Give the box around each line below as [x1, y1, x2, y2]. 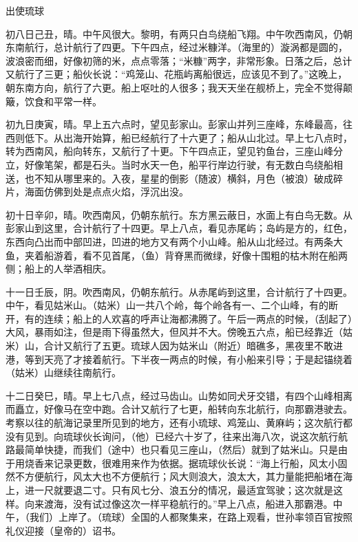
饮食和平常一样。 [24, 94, 102, 108]
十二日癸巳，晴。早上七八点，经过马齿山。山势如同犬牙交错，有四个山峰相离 [6, 388, 352, 402]
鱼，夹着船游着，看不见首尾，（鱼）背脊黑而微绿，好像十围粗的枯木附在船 [6, 248, 338, 262]
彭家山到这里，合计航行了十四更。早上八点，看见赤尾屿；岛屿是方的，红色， [6, 221, 352, 235]
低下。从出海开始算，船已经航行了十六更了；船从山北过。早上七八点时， [24, 130, 352, 144]
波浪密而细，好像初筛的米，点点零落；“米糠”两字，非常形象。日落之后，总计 [6, 53, 352, 67]
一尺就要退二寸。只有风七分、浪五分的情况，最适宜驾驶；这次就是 [34, 483, 333, 497]
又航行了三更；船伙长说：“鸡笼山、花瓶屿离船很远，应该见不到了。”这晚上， [6, 67, 348, 81]
